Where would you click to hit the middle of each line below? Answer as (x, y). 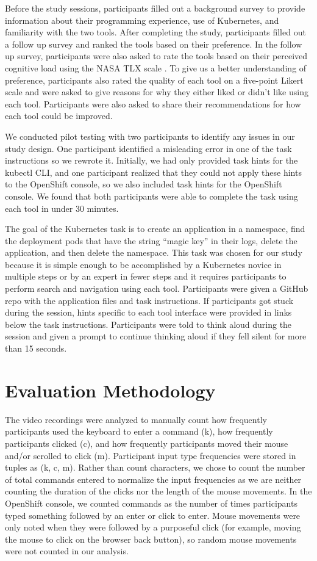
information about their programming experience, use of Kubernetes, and (142, 20)
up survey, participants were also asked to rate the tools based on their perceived (156, 56)
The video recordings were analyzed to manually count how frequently (136, 419)
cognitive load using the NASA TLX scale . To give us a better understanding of (156, 67)
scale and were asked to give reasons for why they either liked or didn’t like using (157, 92)
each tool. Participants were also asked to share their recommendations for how (153, 103)
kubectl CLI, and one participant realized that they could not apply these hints (153, 172)
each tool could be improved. (59, 116)
